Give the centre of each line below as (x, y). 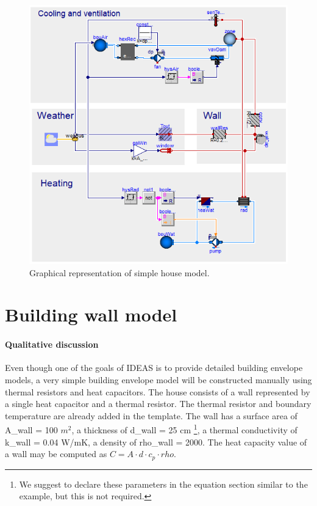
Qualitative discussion (52, 344)
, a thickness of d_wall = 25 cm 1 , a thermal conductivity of (184, 429)
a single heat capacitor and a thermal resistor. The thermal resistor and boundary (158, 404)
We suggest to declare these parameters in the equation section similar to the (163, 484)
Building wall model (91, 314)
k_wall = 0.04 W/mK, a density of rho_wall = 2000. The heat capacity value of (156, 442)
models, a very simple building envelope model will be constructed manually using (158, 379)
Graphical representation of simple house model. (119, 272)
